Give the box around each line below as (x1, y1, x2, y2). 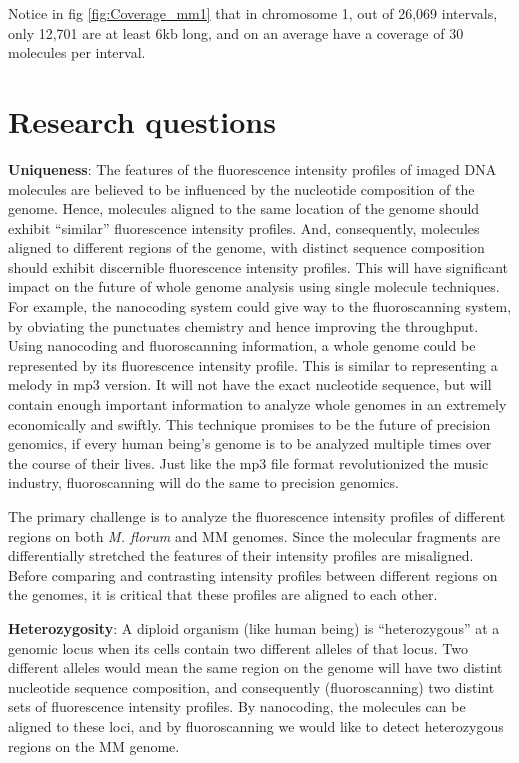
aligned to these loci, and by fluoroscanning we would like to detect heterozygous (8, 715, 504, 736)
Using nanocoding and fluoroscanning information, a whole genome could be (8, 335, 476, 356)
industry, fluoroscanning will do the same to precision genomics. (8, 472, 399, 493)
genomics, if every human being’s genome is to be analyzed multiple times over (8, 433, 492, 454)
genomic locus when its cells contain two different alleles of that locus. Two (8, 637, 469, 658)
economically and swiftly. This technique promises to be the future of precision (8, 413, 491, 434)
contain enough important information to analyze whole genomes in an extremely (8, 394, 507, 415)
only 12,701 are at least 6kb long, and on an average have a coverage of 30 (8, 22, 464, 43)
